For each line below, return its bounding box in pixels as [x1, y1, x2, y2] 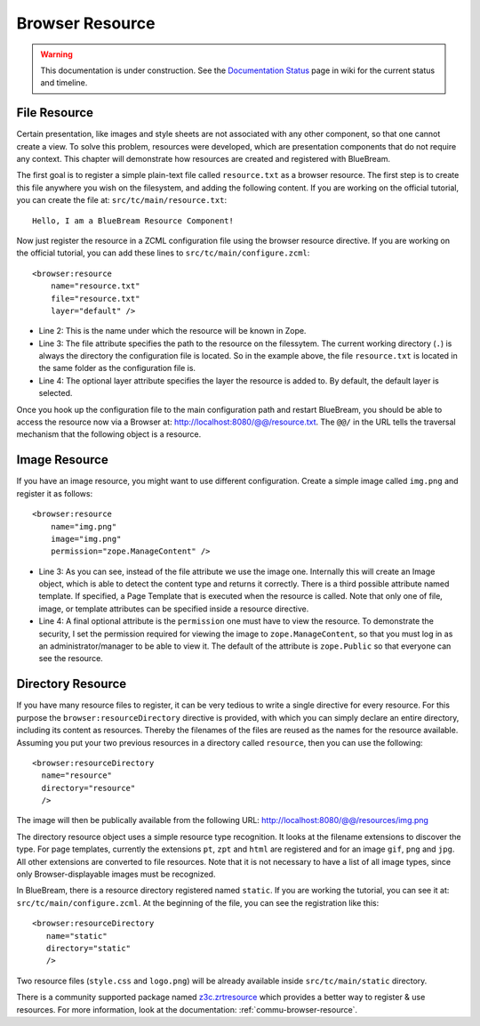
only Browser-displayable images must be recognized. [16, 868, 216, 880]
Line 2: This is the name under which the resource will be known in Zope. [38, 326, 307, 336]
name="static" [45, 931, 108, 941]
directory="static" [45, 943, 132, 953]
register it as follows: [16, 488, 93, 498]
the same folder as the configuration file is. [38, 363, 196, 374]
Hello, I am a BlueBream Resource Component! [32, 215, 235, 226]
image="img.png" [50, 534, 122, 544]
